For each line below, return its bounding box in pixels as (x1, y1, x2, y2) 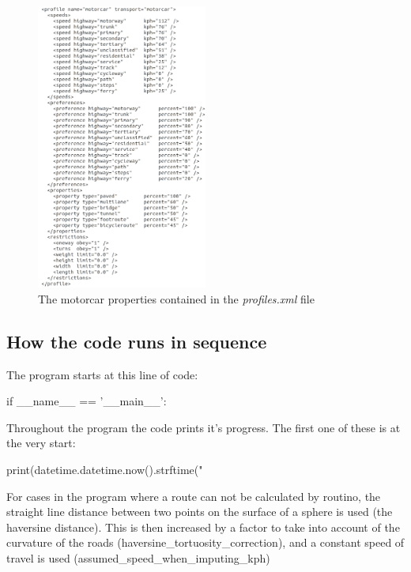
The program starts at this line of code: (6, 366, 198, 382)
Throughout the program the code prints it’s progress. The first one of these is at (6, 419, 401, 435)
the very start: (6, 435, 76, 451)
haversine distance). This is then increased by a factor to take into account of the (6, 518, 400, 535)
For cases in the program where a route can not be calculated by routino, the (6, 487, 381, 504)
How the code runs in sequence (6, 329, 267, 353)
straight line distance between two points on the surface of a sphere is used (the (6, 503, 393, 520)
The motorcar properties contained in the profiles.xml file (38, 290, 315, 307)
